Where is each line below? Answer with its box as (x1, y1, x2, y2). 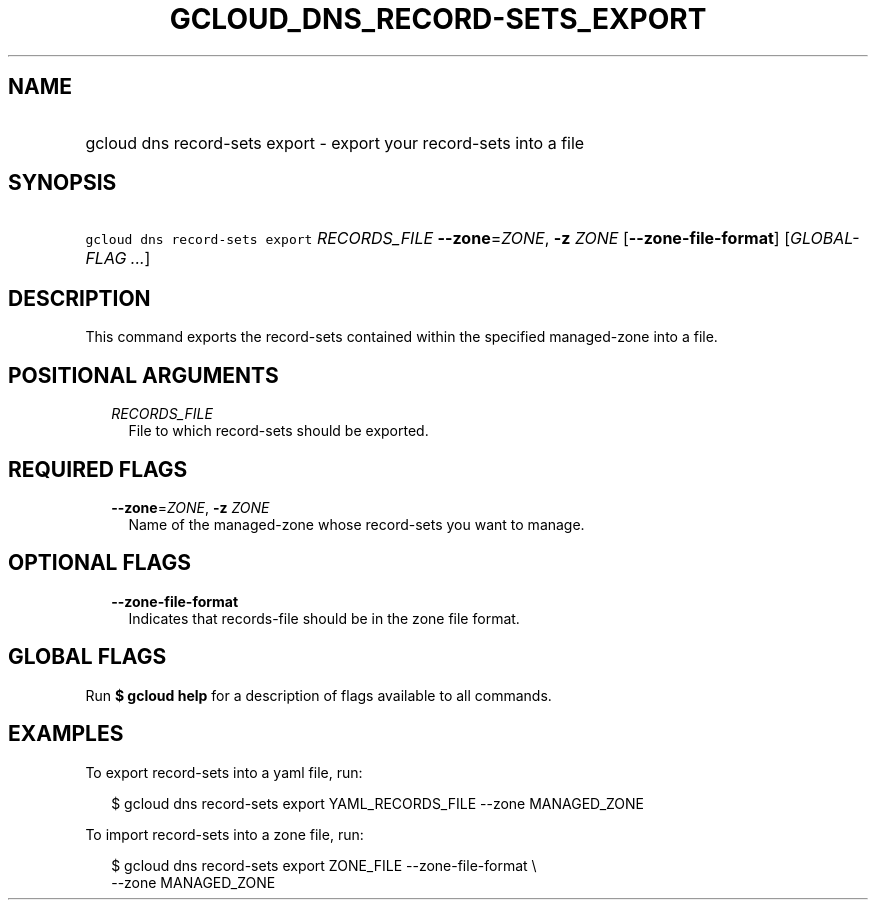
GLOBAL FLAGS (8, 644, 167, 670)
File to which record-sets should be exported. (128, 422, 429, 440)
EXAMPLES (8, 721, 124, 747)
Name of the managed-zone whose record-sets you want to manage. (128, 515, 585, 533)
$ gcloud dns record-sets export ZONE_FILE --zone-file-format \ (111, 856, 537, 874)
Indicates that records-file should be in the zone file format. (128, 609, 520, 627)
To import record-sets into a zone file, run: (85, 825, 364, 843)
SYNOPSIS (8, 170, 117, 196)
